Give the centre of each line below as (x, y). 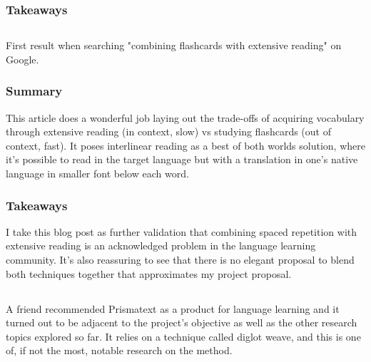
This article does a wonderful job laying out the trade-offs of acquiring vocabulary (185, 117)
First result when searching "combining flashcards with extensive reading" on (174, 45)
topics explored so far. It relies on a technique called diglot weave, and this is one (183, 336)
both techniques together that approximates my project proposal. (149, 273)
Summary (34, 91)
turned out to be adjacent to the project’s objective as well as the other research (182, 322)
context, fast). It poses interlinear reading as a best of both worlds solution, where (185, 145)
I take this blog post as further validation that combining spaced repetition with (182, 231)
